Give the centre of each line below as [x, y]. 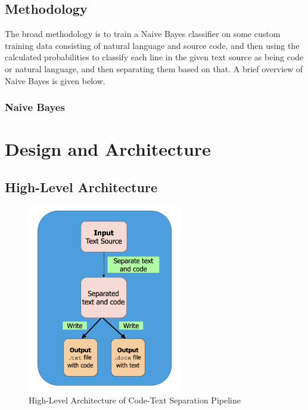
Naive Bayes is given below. [55, 80]
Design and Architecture [108, 149]
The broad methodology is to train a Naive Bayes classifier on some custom [143, 34]
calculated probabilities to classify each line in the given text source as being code [154, 57]
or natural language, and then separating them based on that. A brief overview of [154, 68]
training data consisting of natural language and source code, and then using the [152, 45]
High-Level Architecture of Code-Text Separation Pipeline [135, 400]
